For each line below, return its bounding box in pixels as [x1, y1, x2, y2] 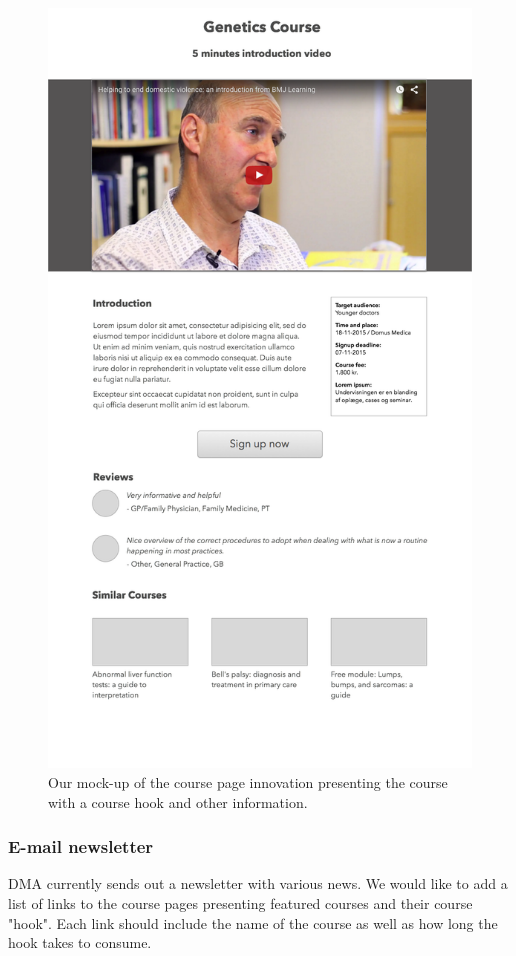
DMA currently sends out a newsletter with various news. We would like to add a [8, 873, 508, 894]
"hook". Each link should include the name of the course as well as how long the [8, 912, 498, 933]
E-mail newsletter [8, 834, 154, 859]
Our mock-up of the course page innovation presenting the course [48, 771, 448, 792]
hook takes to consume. [8, 932, 152, 953]
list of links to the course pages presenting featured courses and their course [8, 892, 473, 913]
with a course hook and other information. [48, 791, 308, 812]
